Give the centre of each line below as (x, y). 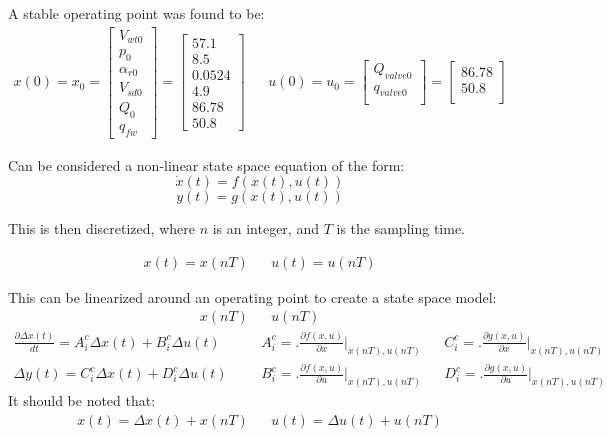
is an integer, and (265, 228)
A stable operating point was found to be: (136, 13)
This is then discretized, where (101, 228)
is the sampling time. (400, 228)
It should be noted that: (82, 399)
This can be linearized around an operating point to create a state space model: (252, 296)
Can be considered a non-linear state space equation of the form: (206, 164)
